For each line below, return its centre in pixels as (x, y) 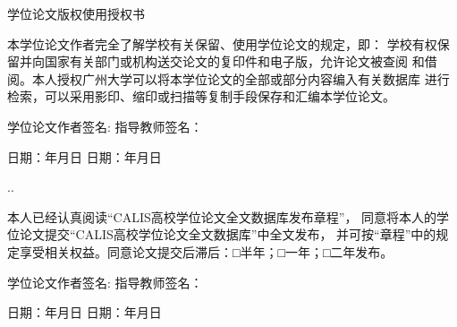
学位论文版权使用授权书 (76, 13)
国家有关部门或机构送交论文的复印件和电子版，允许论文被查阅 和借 (241, 61)
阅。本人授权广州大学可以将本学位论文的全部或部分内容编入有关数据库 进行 (228, 78)
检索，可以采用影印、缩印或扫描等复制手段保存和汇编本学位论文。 (201, 96)
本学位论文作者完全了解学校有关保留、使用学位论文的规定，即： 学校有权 (222, 43)
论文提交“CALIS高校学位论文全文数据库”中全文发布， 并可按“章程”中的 (228, 234)
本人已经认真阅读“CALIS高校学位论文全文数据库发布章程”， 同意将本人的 (222, 216)
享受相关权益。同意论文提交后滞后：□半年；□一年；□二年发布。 (206, 251)
